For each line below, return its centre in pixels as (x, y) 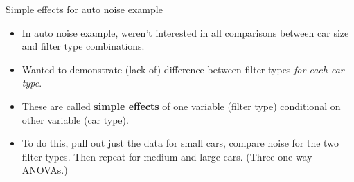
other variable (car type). (75, 119)
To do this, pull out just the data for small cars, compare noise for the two (180, 143)
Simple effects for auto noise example (84, 9)
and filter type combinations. (83, 46)
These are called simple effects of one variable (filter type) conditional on (181, 106)
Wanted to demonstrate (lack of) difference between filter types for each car (183, 69)
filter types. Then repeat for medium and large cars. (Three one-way (167, 156)
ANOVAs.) (45, 170)
